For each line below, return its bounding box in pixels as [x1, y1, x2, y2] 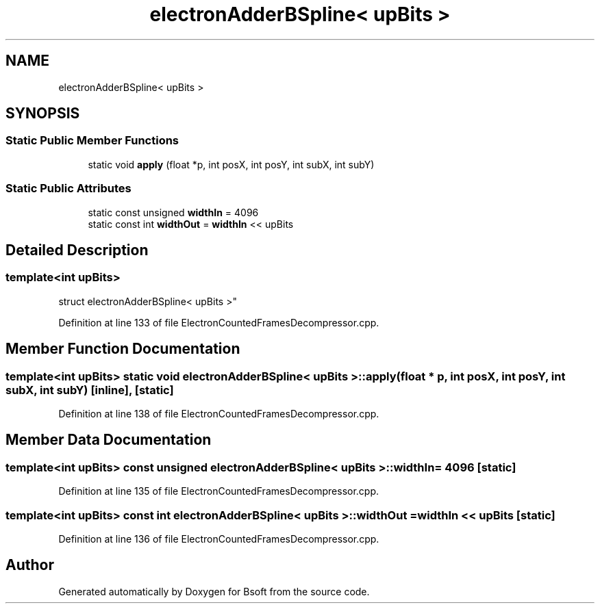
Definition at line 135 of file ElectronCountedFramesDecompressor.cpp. [58, 485, 379, 497]
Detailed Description [5, 241, 149, 259]
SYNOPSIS [5, 105, 80, 122]
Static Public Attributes [5, 181, 132, 196]
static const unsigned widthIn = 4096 [88, 206, 259, 218]
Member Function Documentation [5, 340, 240, 358]
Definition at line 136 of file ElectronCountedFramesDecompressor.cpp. [58, 532, 379, 545]
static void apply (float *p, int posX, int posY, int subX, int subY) [88, 158, 375, 170]
